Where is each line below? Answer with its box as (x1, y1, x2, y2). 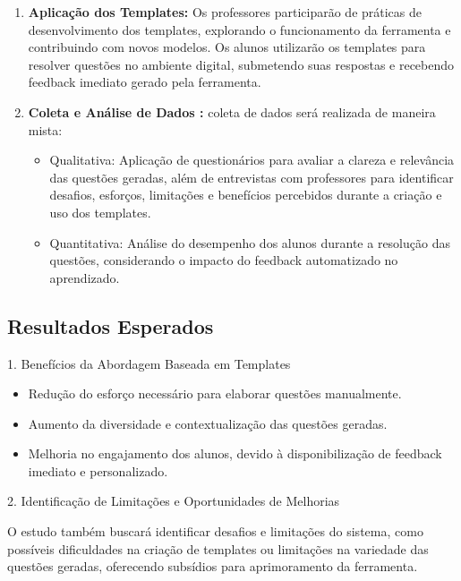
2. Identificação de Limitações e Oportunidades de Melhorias (7, 491, 340, 510)
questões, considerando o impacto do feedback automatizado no (49, 251, 398, 269)
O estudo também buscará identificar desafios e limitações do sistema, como (7, 522, 423, 541)
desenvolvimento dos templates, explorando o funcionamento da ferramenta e (28, 20, 451, 38)
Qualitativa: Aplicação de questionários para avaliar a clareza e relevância (49, 150, 455, 169)
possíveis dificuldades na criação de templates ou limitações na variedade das (7, 539, 429, 558)
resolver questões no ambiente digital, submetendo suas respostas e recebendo (28, 55, 455, 73)
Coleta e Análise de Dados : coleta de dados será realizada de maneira (28, 102, 436, 121)
